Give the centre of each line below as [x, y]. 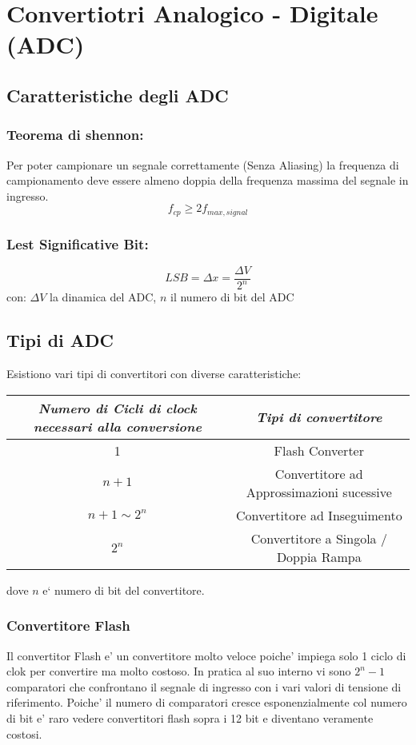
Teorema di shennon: [75, 135]
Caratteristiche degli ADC [118, 95]
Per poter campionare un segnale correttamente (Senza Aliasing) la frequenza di [203, 164]
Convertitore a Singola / [319, 538]
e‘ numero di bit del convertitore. [124, 590]
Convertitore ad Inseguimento [319, 515]
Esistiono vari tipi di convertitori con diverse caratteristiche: [154, 374]
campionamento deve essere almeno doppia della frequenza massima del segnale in [208, 180]
